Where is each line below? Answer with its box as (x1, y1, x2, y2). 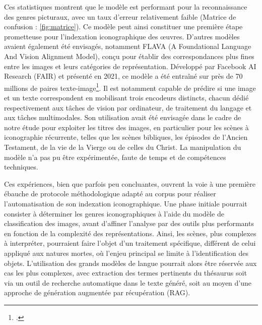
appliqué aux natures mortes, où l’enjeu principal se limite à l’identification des (4, 247, 249, 258)
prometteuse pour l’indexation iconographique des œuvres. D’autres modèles (4, 31, 240, 41)
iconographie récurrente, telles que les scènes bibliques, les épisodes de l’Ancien (4, 132, 248, 142)
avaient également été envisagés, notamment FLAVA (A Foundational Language (4, 41, 251, 51)
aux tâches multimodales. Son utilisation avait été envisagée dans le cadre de (4, 112, 241, 123)
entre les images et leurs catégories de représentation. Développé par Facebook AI (4, 61, 256, 71)
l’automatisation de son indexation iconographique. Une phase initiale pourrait (4, 198, 247, 208)
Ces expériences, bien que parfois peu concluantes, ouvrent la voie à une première (4, 178, 256, 189)
